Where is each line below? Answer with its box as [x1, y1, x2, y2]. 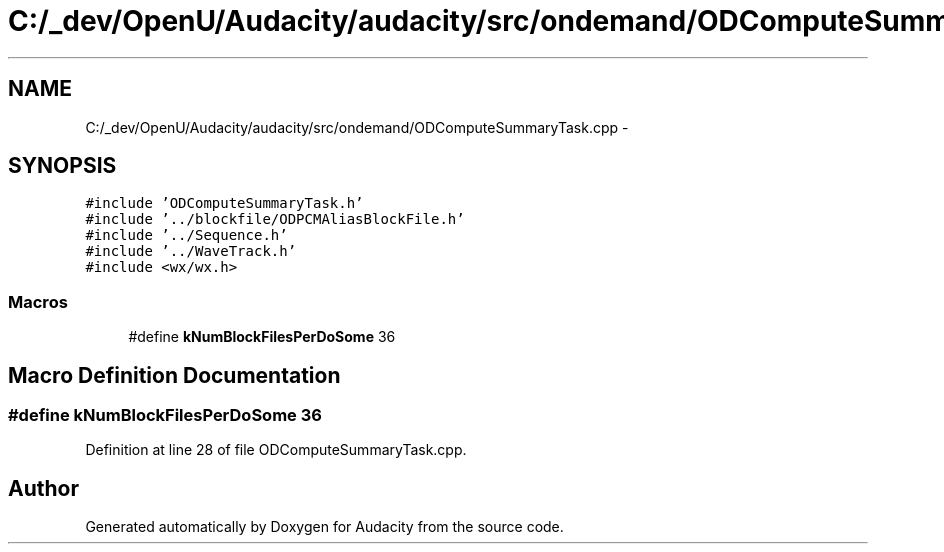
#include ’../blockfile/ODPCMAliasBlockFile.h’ [85, 211, 465, 228]
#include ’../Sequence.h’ [85, 227, 288, 244]
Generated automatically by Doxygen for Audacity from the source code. [85, 518, 564, 536]
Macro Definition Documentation [8, 362, 341, 388]
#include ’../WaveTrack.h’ [85, 243, 297, 260]
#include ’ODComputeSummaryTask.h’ [85, 195, 364, 212]
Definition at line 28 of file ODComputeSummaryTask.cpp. [85, 441, 467, 459]
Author [8, 475, 79, 501]
